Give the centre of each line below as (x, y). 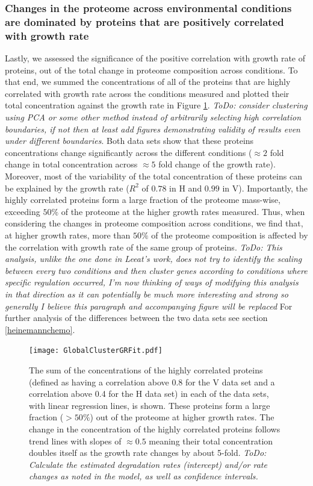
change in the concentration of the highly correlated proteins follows (155, 428)
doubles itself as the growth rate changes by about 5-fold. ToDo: (148, 453)
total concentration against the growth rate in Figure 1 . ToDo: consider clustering (156, 105)
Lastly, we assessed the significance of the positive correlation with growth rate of (155, 58)
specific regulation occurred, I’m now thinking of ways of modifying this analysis (152, 282)
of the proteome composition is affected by (230, 235)
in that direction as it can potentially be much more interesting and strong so (147, 294)
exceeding (23, 211)
